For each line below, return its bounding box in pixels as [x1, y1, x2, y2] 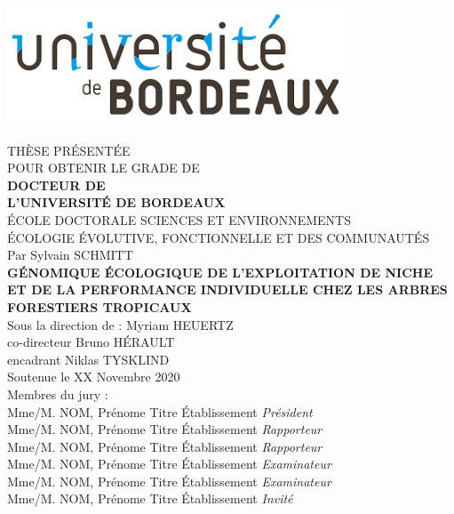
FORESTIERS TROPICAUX [7, 297, 192, 316]
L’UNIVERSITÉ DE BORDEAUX [7, 193, 226, 212]
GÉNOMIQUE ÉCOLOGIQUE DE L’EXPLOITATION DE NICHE [7, 262, 433, 281]
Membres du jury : [7, 384, 108, 403]
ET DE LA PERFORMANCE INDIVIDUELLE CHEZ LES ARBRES [7, 280, 448, 299]
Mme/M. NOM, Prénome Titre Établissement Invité [7, 489, 293, 508]
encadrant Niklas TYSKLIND [7, 349, 170, 368]
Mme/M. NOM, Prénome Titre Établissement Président [7, 402, 313, 421]
